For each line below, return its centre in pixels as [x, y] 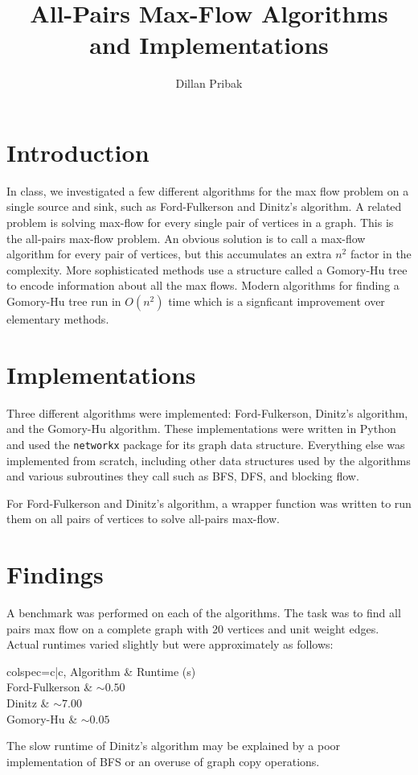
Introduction [78, 152]
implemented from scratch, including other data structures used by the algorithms [209, 460]
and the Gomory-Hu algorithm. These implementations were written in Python [201, 429]
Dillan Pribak [209, 83]
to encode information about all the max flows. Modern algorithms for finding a [203, 285]
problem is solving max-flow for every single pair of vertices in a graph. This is [200, 223]
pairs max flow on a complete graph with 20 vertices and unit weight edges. [193, 628]
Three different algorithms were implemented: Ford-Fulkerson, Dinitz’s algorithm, [207, 412]
